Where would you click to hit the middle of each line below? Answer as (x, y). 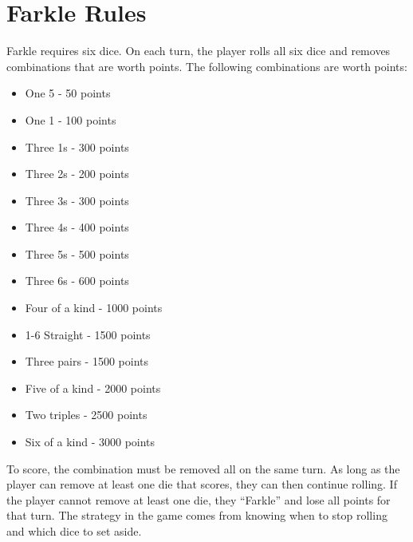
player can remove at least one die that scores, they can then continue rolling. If (202, 484)
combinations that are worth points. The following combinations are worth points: (207, 66)
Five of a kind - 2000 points (93, 388)
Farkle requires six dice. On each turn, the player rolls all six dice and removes (199, 51)
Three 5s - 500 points (77, 253)
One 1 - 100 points (71, 119)
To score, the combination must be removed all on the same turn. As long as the (203, 468)
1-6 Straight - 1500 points (88, 334)
